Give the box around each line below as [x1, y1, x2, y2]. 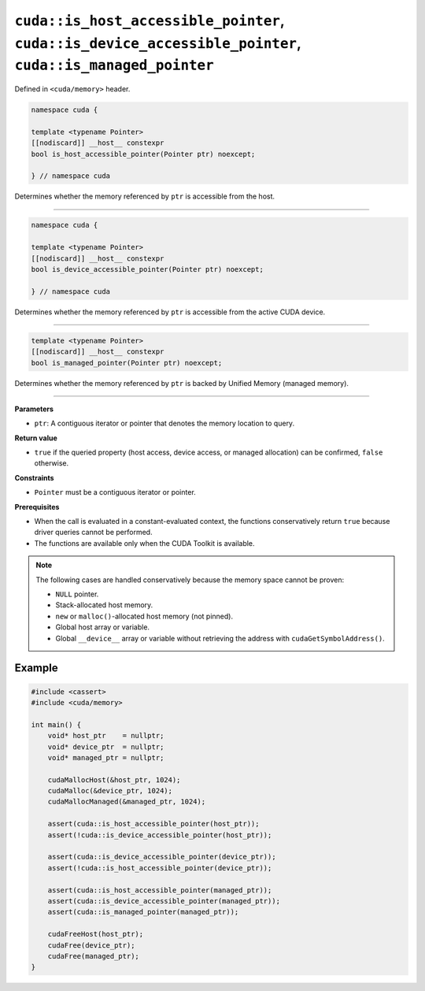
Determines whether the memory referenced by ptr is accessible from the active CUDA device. [14, 307, 326, 317]
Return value [14, 433, 58, 443]
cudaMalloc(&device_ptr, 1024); [47, 786, 173, 796]
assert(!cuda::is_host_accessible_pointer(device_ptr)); [47, 863, 272, 872]
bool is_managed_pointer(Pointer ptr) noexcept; [31, 358, 223, 367]
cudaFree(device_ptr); [47, 941, 135, 949]
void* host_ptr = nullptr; [47, 731, 164, 740]
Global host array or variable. [55, 622, 150, 632]
